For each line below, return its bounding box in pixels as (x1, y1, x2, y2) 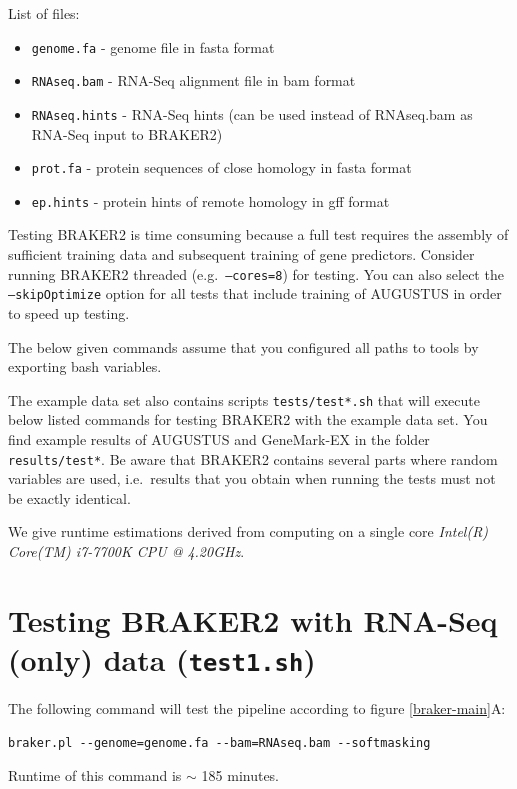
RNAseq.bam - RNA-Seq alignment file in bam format (31, 70, 356, 91)
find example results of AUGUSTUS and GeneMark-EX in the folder (8, 429, 430, 449)
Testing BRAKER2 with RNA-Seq (8, 599, 498, 640)
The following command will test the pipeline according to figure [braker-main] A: (8, 698, 506, 719)
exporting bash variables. (8, 356, 162, 377)
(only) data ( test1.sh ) (8, 639, 316, 679)
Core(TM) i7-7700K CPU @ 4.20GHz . (8, 541, 245, 562)
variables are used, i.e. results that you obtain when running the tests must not (8, 468, 496, 489)
